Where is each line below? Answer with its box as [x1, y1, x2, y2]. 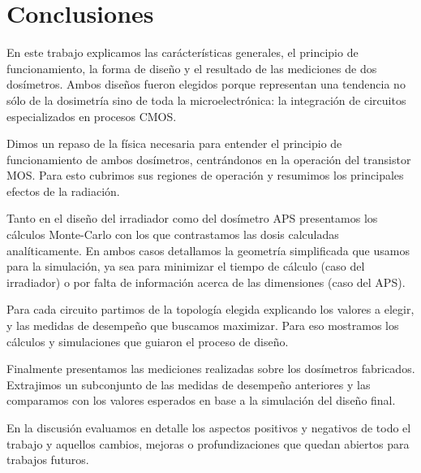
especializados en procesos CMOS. [6, 107, 177, 124]
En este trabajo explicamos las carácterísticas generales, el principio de [6, 44, 359, 61]
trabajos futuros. [6, 451, 89, 468]
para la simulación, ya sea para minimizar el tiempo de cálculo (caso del [6, 258, 365, 275]
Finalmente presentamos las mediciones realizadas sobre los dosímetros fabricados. [6, 360, 415, 377]
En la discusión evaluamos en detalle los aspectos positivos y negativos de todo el [6, 419, 411, 436]
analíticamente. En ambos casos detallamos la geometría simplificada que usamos [6, 241, 410, 258]
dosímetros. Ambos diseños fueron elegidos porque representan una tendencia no [6, 76, 406, 93]
